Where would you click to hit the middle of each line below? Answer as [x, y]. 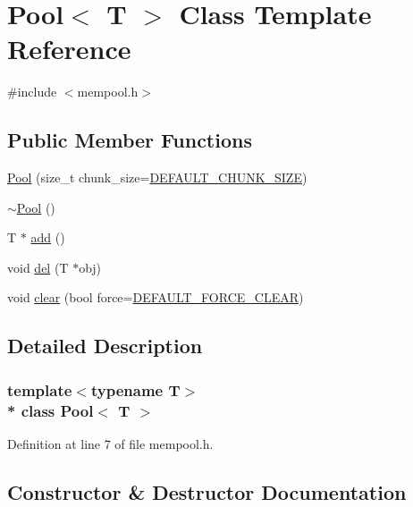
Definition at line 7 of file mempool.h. [110, 444]
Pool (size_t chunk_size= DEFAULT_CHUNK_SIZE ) [157, 177]
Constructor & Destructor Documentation [207, 491]
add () [48, 237]
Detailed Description [105, 346]
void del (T [38, 267]
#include [32, 92]
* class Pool [51, 410]
